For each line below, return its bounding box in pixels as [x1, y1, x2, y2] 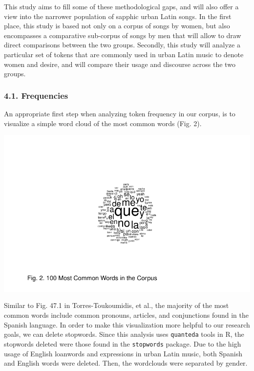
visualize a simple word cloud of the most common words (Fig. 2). [4, 118, 202, 128]
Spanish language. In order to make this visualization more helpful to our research [4, 319, 250, 329]
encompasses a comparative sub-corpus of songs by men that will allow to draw [4, 30, 241, 40]
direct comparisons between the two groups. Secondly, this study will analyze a [4, 40, 240, 50]
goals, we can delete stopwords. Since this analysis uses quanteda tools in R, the [4, 329, 244, 339]
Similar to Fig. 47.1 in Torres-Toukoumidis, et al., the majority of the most [4, 300, 229, 310]
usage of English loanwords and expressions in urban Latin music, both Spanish [4, 348, 243, 358]
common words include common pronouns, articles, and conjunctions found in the [4, 310, 249, 320]
